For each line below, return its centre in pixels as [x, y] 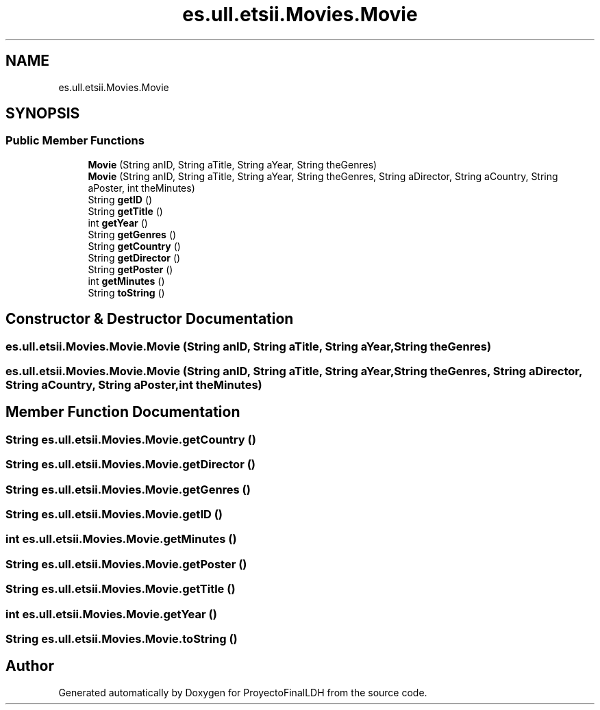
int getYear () [118, 223]
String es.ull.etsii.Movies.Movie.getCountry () [131, 439]
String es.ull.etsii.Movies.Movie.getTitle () [121, 589]
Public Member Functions [75, 141]
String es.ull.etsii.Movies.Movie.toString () [122, 638]
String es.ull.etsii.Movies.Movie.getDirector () [131, 465]
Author [30, 666]
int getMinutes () [126, 281]
